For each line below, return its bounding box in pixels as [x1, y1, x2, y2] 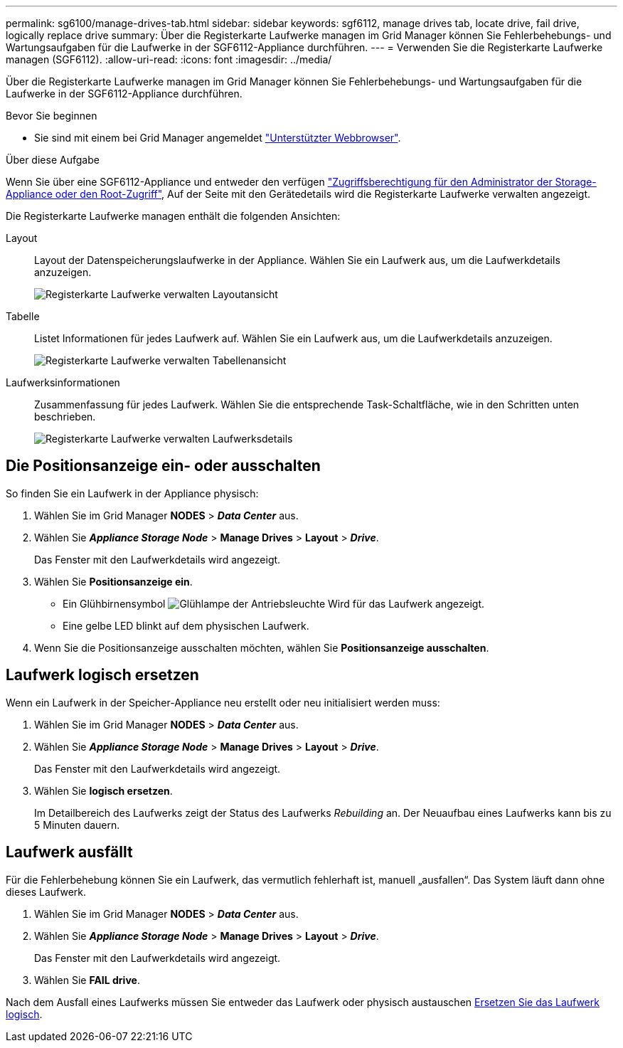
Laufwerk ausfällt [6, 843, 133, 862]
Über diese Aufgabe [6, 154, 100, 166]
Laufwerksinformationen [6, 376, 120, 388]
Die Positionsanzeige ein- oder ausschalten [6, 457, 321, 475]
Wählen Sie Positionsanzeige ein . [34, 575, 193, 588]
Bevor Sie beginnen [6, 110, 97, 122]
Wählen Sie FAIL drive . [34, 973, 140, 986]
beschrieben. [34, 411, 96, 423]
